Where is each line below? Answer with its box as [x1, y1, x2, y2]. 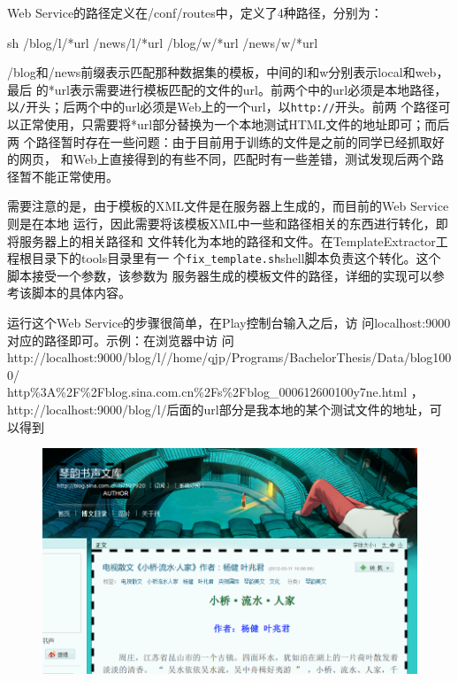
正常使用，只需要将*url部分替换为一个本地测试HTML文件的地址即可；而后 [19, 115, 450, 134]
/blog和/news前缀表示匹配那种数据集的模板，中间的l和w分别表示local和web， [7, 63, 449, 81]
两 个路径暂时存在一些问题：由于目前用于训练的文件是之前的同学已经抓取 [7, 132, 432, 151]
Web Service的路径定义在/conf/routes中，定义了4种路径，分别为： [7, 4, 383, 21]
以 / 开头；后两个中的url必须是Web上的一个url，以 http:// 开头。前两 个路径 [7, 97, 439, 116]
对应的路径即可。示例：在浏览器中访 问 [7, 330, 234, 349]
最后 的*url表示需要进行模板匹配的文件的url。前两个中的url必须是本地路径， [7, 80, 447, 98]
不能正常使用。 [31, 166, 118, 185]
